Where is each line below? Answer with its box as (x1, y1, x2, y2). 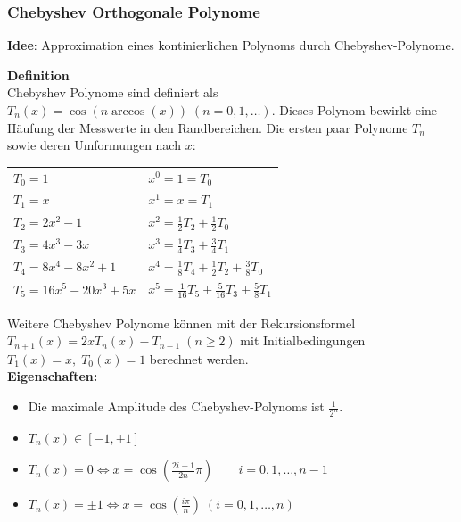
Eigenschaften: (7, 367, 98, 385)
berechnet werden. (149, 349, 249, 368)
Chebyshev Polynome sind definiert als (7, 83, 218, 102)
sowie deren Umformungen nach (7, 136, 181, 154)
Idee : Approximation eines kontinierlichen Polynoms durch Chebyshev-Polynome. (7, 36, 455, 54)
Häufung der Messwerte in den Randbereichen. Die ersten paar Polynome (7, 118, 408, 137)
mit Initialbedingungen (240, 331, 366, 350)
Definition (7, 65, 70, 84)
